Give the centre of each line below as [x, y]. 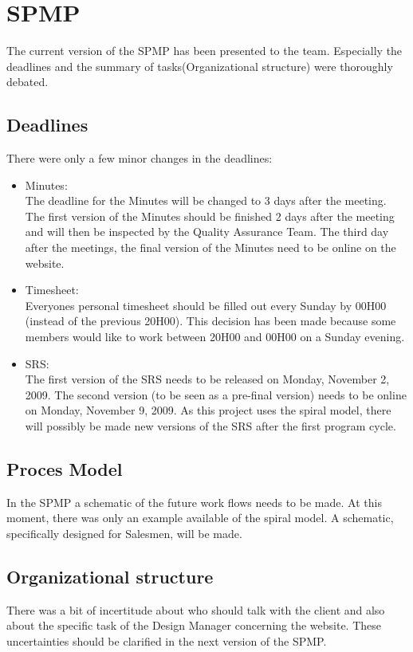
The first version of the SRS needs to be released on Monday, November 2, [207, 379]
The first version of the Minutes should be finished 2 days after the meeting [210, 216]
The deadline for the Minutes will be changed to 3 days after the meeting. [206, 200]
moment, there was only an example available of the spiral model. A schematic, [200, 518]
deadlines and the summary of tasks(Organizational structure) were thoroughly [200, 66]
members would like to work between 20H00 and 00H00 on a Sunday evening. [215, 337]
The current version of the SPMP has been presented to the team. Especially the [205, 51]
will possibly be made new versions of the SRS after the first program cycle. [210, 426]
